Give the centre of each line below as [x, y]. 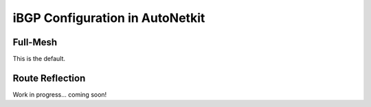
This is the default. [39, 59]
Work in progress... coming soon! [60, 94]
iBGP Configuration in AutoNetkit [109, 18]
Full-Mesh [35, 42]
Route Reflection [49, 78]
